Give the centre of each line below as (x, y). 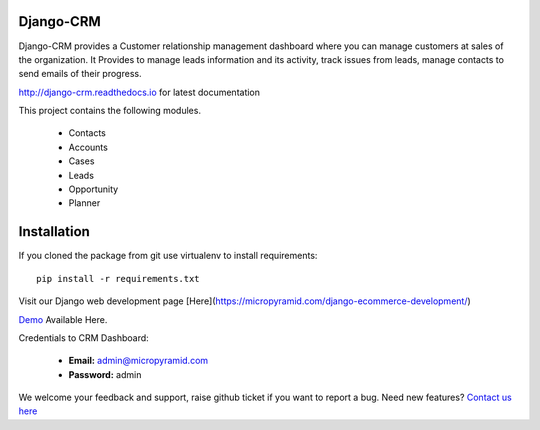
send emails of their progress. (80, 74)
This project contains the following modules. (110, 111)
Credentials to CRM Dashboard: (83, 337)
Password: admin (105, 374)
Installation (54, 231)
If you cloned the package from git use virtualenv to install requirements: (168, 256)
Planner (84, 203)
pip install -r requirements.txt (118, 278)
